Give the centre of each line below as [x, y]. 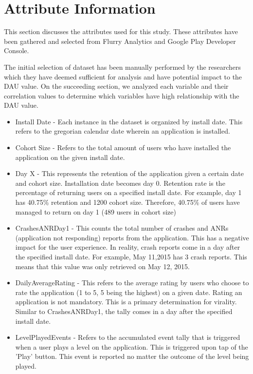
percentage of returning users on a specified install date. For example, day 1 [128, 192]
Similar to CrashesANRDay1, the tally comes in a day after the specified [124, 311]
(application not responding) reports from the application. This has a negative [132, 237]
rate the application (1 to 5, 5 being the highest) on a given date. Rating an [129, 292]
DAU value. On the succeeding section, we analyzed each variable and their [116, 86]
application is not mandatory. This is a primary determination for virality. [126, 302]
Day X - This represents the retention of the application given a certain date [129, 173]
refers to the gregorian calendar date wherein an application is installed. [123, 131]
